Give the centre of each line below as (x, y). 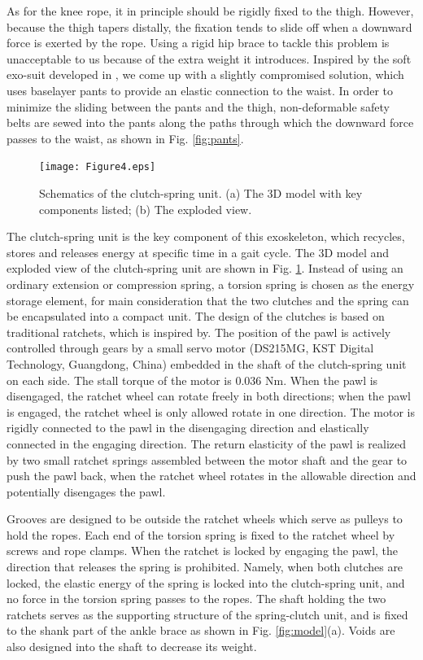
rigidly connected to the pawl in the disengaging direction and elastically (188, 428)
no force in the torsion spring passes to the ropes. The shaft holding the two (196, 599)
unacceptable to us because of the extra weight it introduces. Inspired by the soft (209, 58)
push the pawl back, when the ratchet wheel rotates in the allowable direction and (211, 476)
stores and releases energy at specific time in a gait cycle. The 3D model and (198, 252)
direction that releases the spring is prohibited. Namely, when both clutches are (205, 567)
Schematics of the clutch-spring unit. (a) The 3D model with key (201, 193)
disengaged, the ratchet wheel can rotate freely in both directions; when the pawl (209, 396)
